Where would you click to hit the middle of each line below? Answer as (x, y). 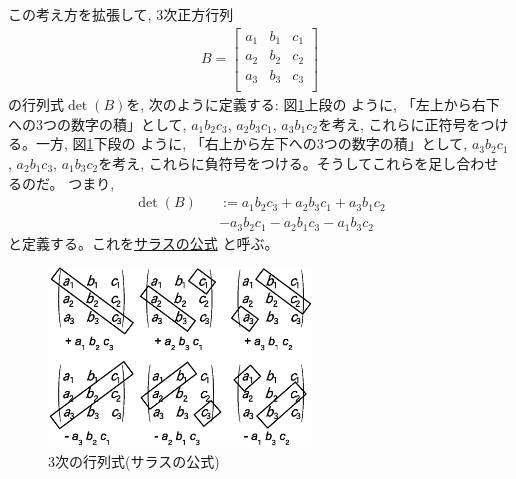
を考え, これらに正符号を (399, 123)
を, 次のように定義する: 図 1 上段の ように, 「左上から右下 (313, 104)
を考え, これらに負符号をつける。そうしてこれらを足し (277, 162)
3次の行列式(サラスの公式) (134, 460)
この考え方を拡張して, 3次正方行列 (121, 14)
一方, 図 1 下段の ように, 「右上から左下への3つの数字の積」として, (251, 143)
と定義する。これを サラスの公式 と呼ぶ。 (143, 242)
